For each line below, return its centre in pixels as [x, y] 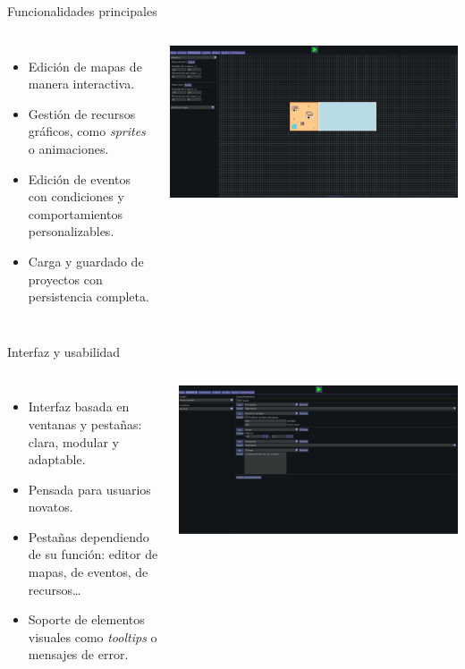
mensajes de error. [78, 654]
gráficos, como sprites [87, 131]
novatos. [51, 507]
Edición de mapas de [85, 66]
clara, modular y [74, 441]
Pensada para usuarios [89, 489]
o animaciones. [68, 148]
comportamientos [75, 213]
